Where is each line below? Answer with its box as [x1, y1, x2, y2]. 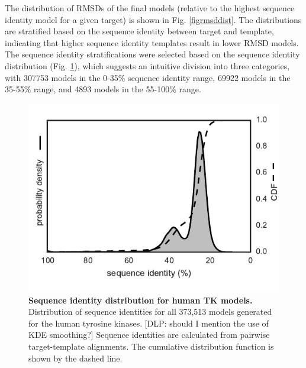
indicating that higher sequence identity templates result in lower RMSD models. [5, 36, 299, 49]
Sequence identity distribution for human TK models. [28, 293, 253, 306]
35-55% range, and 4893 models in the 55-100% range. [5, 83, 201, 95]
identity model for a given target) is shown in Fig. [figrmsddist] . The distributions [5, 13, 302, 25]
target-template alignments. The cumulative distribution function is [28, 340, 274, 352]
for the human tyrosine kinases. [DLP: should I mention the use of [28, 317, 269, 329]
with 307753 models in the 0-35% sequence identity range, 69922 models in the [5, 71, 291, 83]
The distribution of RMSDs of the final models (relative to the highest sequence [5, 2, 295, 14]
